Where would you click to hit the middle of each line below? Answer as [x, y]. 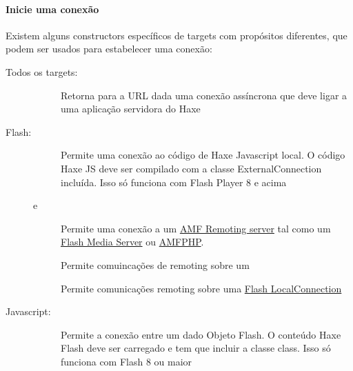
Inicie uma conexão [52, 9]
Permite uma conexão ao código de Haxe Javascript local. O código [203, 155]
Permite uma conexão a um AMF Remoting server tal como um [196, 228]
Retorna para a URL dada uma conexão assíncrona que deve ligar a [204, 95]
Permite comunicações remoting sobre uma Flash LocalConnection [201, 288]
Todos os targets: [42, 71]
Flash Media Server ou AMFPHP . [132, 242]
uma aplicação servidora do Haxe [131, 109]
